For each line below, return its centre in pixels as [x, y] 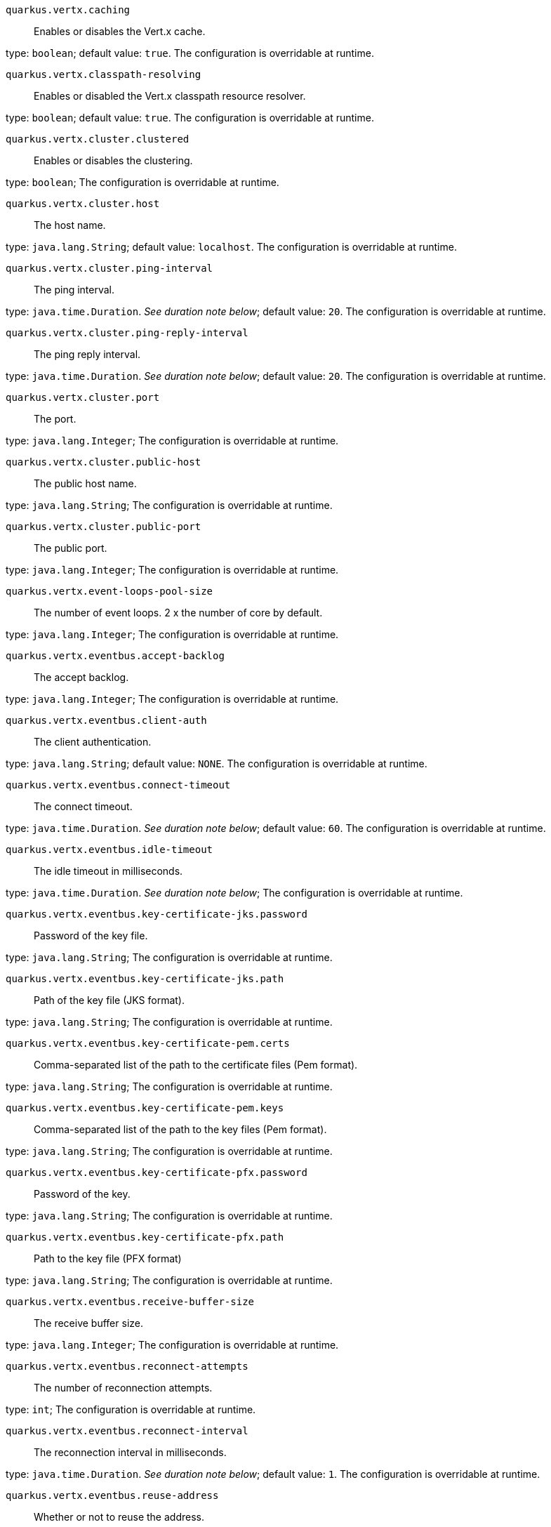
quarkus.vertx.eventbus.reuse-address [112, 1495]
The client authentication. [93, 742]
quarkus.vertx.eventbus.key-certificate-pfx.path [145, 1237]
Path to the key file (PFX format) [108, 1258]
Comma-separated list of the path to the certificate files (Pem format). [196, 1065]
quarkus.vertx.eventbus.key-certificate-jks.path [145, 979]
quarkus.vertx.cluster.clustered [98, 139]
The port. [55, 419]
